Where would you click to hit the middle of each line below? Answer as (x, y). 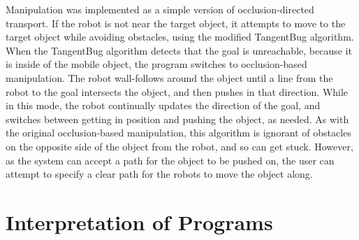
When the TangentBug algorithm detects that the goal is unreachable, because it (179, 50)
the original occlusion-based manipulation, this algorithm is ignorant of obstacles (178, 133)
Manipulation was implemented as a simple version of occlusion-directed (160, 9)
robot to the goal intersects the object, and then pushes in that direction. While (177, 91)
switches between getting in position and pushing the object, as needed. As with (177, 119)
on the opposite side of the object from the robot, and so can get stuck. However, (179, 146)
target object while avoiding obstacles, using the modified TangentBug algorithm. (180, 37)
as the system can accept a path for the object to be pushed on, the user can (170, 160)
